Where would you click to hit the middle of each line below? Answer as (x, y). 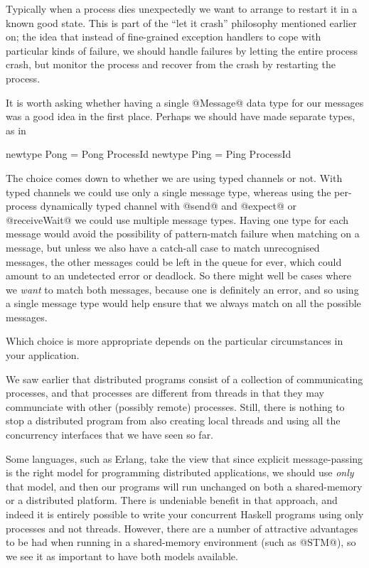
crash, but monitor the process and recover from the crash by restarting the (171, 64)
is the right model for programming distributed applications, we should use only (180, 472)
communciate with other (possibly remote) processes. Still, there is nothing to (175, 406)
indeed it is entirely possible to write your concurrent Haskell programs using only (185, 514)
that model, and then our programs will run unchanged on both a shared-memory (184, 486)
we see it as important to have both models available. (122, 556)
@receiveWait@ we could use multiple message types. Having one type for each (177, 219)
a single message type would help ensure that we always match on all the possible (183, 303)
